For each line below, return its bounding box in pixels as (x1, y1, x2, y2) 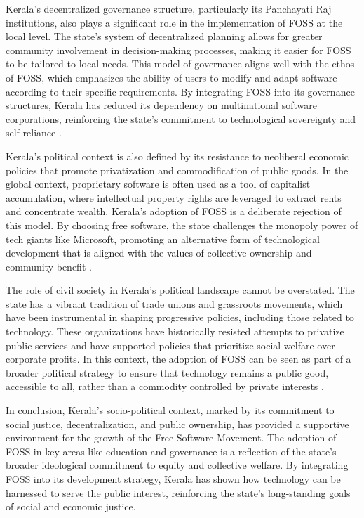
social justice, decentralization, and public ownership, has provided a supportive (6, 416, 349, 431)
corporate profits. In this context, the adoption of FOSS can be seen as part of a (6, 351, 351, 366)
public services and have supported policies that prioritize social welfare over (6, 337, 335, 352)
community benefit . (6, 259, 92, 273)
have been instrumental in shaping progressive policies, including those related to (6, 310, 354, 325)
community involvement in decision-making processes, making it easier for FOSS (6, 42, 351, 57)
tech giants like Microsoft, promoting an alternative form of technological (6, 231, 320, 246)
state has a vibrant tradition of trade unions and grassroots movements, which (6, 296, 343, 311)
